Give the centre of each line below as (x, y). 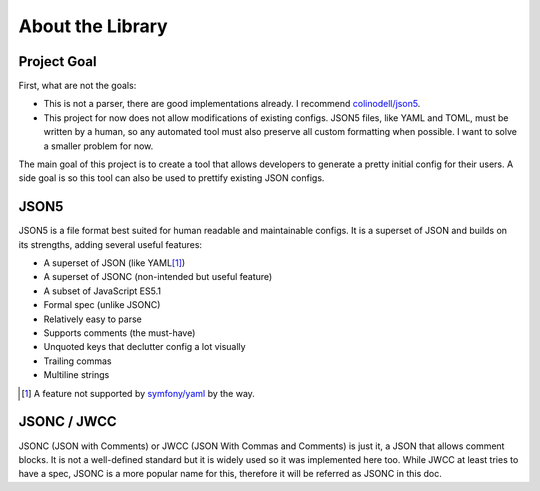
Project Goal (57, 61)
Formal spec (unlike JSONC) (102, 305)
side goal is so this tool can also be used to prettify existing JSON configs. (171, 178)
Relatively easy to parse (92, 319)
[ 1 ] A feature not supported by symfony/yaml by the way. (138, 393)
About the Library (93, 26)
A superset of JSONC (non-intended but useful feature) (158, 277)
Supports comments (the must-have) (119, 333)
